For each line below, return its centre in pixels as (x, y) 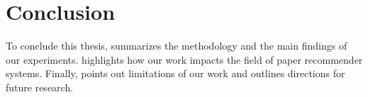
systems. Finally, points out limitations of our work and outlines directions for (175, 73)
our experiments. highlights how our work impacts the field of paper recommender (184, 59)
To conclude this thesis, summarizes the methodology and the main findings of (177, 46)
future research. (40, 87)
